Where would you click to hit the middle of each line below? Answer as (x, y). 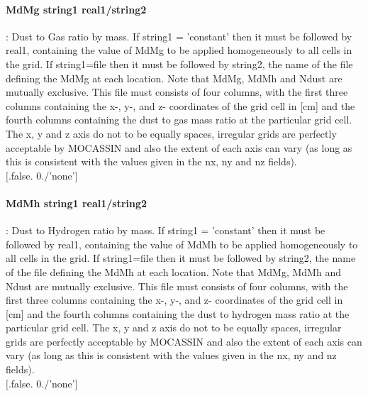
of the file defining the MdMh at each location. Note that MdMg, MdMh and (173, 271)
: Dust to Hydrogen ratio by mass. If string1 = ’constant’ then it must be (166, 230)
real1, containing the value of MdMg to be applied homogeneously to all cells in (179, 50)
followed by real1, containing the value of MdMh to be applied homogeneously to (182, 244)
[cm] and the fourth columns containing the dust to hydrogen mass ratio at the (178, 313)
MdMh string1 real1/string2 (77, 203)
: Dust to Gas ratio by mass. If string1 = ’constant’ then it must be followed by (179, 36)
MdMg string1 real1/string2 (76, 9)
